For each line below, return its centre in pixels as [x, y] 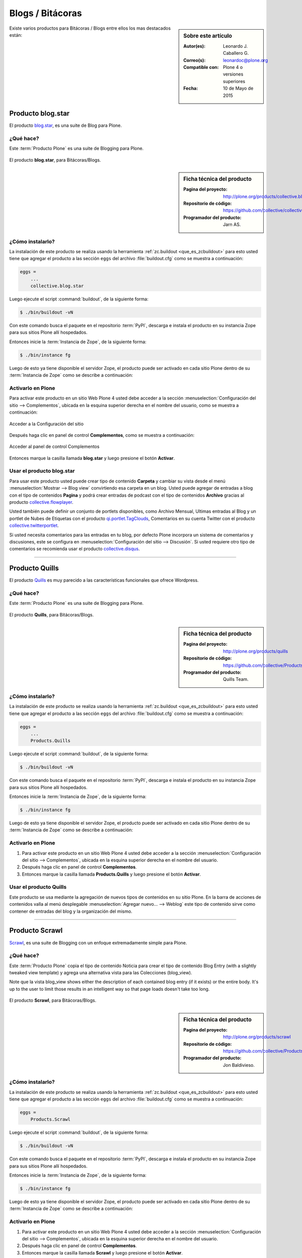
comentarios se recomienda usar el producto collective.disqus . [75, 549]
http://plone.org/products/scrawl [257, 1037]
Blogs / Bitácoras [46, 13]
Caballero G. [236, 53]
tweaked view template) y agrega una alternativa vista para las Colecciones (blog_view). [101, 973]
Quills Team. [236, 679]
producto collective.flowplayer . [41, 502]
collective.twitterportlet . [34, 525]
